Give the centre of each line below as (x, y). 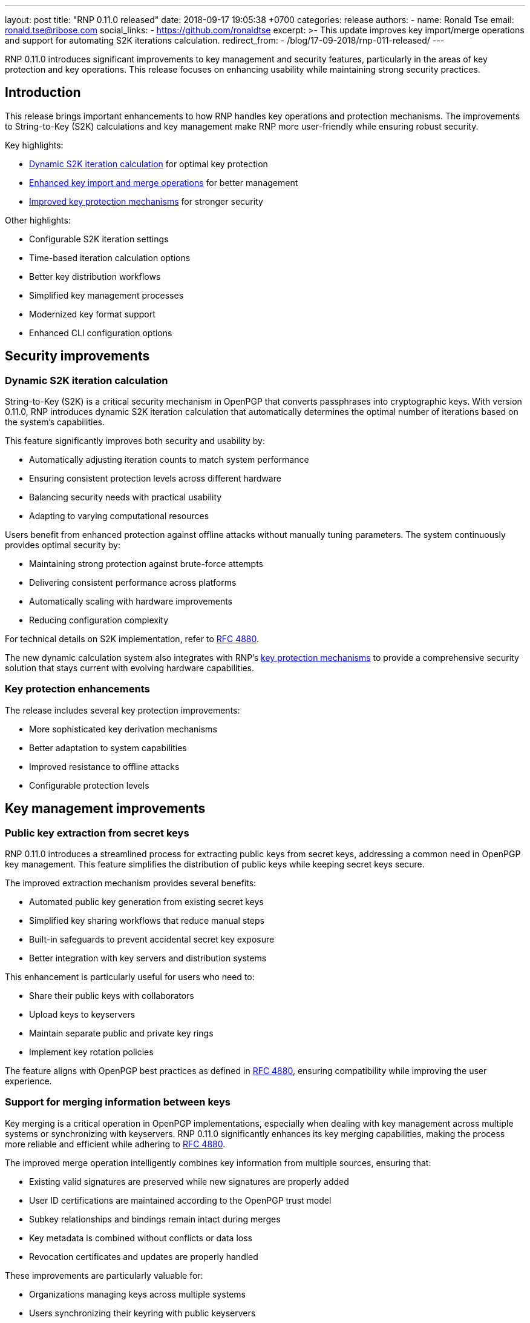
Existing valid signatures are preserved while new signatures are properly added (189, 1181)
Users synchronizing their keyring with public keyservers (142, 1313)
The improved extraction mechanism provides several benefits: (131, 883)
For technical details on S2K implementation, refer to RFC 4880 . (132, 639)
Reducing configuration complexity (99, 620)
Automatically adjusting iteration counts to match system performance (169, 460)
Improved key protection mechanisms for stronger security (146, 201)
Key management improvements (105, 809)
